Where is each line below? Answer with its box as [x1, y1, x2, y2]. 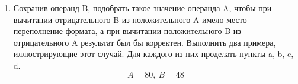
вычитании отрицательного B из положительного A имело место [13, 13, 247, 25]
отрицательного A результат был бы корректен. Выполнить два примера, [13, 36, 276, 48]
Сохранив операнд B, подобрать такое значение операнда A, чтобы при [13, 2, 272, 14]
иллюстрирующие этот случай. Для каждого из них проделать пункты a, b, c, [13, 48, 294, 60]
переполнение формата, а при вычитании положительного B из [13, 25, 241, 37]
